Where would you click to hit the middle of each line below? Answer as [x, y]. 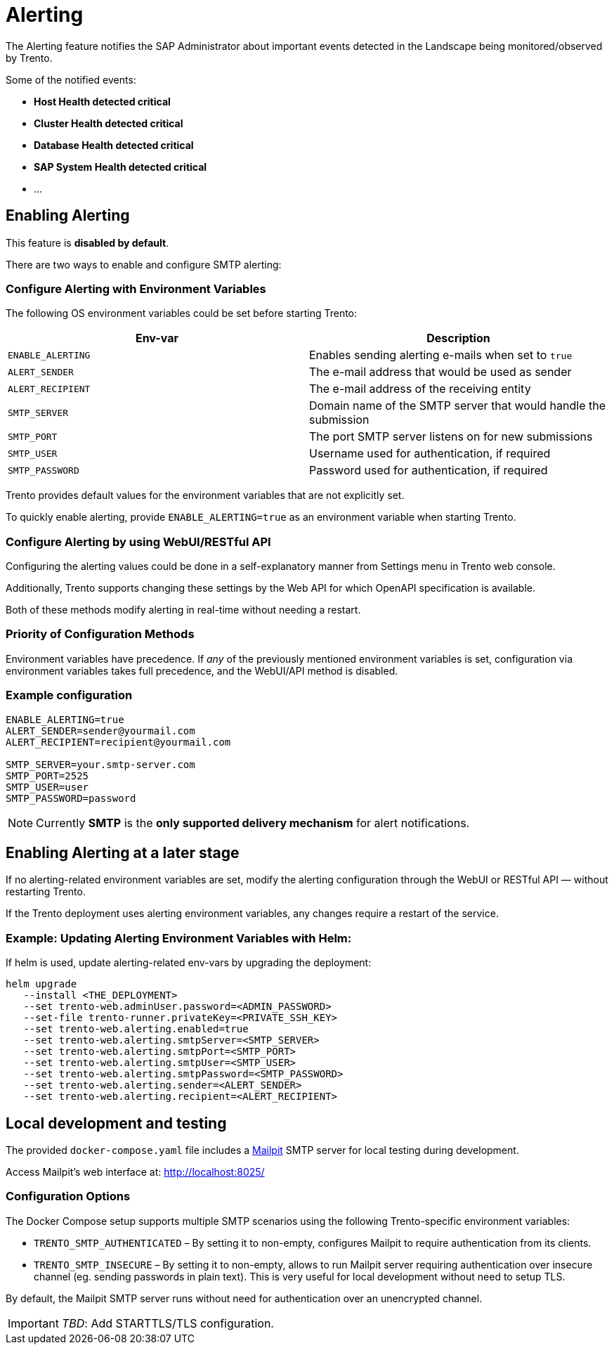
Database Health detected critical [114, 145]
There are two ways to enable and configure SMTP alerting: [144, 264]
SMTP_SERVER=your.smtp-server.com [100, 764]
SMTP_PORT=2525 [47, 775]
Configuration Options [68, 1196]
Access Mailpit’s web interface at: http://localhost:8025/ [135, 1172]
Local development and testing [116, 1123]
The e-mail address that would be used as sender [440, 372]
